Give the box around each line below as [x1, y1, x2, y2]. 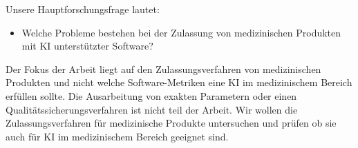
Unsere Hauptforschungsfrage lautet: [6, 2, 160, 16]
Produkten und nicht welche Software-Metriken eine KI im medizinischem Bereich [6, 75, 352, 89]
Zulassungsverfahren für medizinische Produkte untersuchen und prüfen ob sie [6, 116, 337, 130]
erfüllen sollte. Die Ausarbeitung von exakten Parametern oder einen [6, 88, 297, 103]
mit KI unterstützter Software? [21, 39, 153, 53]
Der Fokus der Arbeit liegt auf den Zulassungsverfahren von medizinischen [6, 61, 321, 76]
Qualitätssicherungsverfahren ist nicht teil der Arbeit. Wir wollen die [6, 102, 298, 116]
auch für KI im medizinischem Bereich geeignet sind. [6, 129, 229, 143]
